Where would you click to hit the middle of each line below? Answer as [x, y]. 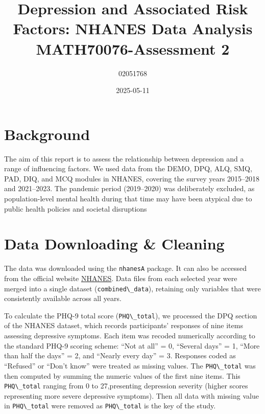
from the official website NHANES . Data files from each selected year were [121, 278]
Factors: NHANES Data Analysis [133, 28]
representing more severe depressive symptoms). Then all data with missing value [131, 395]
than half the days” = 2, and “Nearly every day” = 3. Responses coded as [120, 355]
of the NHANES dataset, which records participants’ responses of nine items [124, 325]
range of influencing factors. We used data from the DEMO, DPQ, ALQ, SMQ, [128, 168]
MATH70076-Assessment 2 [133, 48]
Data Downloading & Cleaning [114, 244]
